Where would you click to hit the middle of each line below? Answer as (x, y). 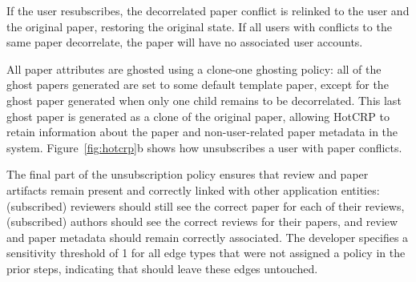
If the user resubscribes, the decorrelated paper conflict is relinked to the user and (208, 10)
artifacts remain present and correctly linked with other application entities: (193, 189)
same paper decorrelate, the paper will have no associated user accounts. (185, 42)
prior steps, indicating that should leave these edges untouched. (162, 268)
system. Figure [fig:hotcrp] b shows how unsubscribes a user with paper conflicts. (204, 147)
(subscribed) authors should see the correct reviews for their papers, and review (202, 222)
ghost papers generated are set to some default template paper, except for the (198, 85)
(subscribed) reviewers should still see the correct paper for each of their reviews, (206, 205)
